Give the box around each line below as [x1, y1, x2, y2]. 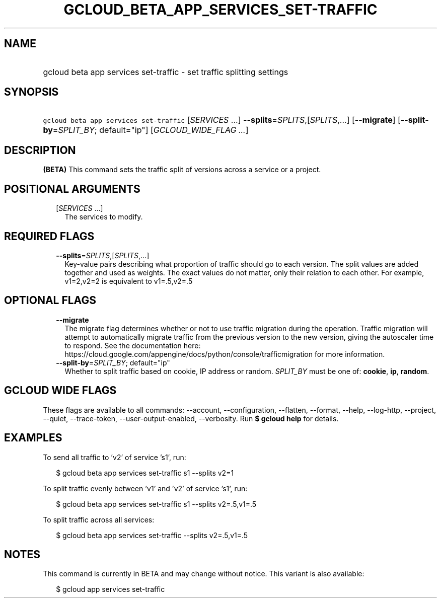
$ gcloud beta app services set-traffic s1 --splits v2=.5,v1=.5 [56, 499, 257, 508]
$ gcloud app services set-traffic [56, 585, 165, 594]
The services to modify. [64, 212, 143, 221]
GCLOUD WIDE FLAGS [4, 384, 117, 397]
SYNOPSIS [4, 86, 59, 99]
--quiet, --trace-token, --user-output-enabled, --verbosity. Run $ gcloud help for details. [43, 414, 339, 423]
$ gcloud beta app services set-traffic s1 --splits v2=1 [56, 468, 234, 477]
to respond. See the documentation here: [64, 341, 201, 350]
